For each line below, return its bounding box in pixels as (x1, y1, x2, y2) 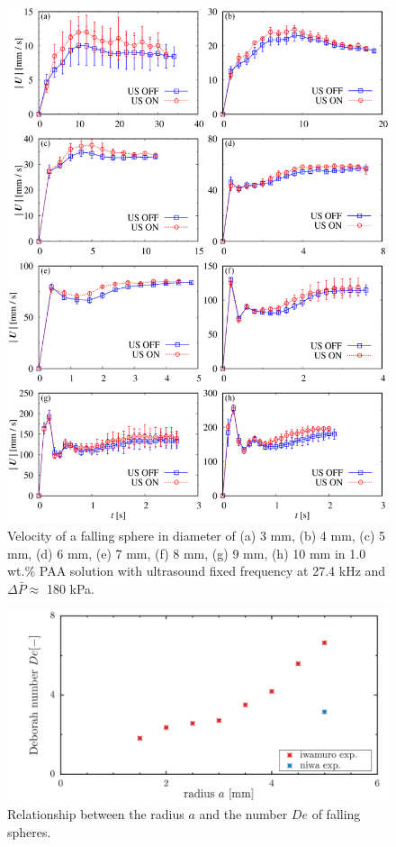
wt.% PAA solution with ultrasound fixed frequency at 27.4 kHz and (7, 561, 386, 580)
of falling (311, 804, 361, 823)
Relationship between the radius (7, 804, 184, 823)
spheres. (7, 822, 51, 841)
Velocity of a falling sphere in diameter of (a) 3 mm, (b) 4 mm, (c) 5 (7, 526, 386, 545)
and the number (199, 804, 288, 823)
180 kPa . (46, 578, 95, 597)
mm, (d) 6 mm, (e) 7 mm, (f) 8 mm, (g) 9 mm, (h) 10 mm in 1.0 (7, 543, 366, 562)
